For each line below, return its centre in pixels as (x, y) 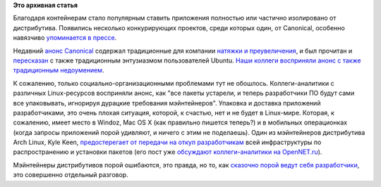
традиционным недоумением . (59, 70)
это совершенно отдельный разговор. (71, 175)
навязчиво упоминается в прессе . (65, 38)
